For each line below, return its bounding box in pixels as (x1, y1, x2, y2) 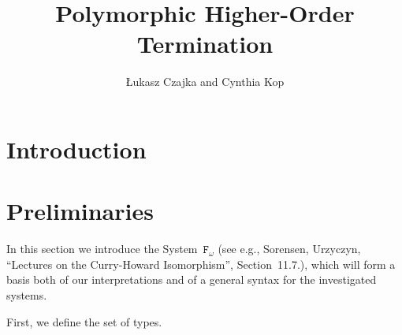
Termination (136, 28, 274, 60)
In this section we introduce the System (6, 240, 198, 257)
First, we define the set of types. (6, 313, 162, 329)
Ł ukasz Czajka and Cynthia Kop (125, 73, 285, 90)
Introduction (6, 132, 147, 165)
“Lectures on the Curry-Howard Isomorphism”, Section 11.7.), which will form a (6, 255, 396, 272)
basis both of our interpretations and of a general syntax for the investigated (6, 271, 377, 288)
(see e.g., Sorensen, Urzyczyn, (218, 240, 361, 257)
